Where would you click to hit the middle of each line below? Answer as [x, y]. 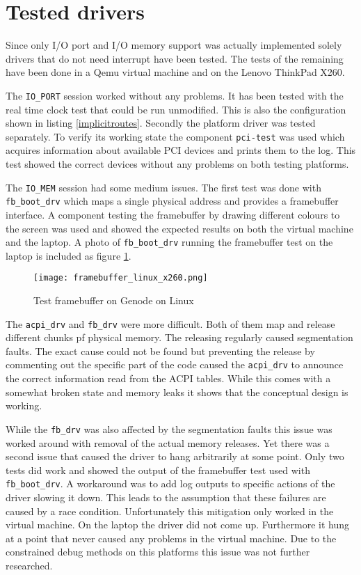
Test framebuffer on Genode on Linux [114, 300]
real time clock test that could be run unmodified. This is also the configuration [176, 109]
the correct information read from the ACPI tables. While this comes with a [168, 378]
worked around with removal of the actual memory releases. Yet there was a [168, 442]
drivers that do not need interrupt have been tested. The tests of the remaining [175, 58]
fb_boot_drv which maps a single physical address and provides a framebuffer [172, 201]
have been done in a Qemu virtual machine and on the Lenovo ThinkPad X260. [175, 72]
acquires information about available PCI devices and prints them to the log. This [181, 150]
